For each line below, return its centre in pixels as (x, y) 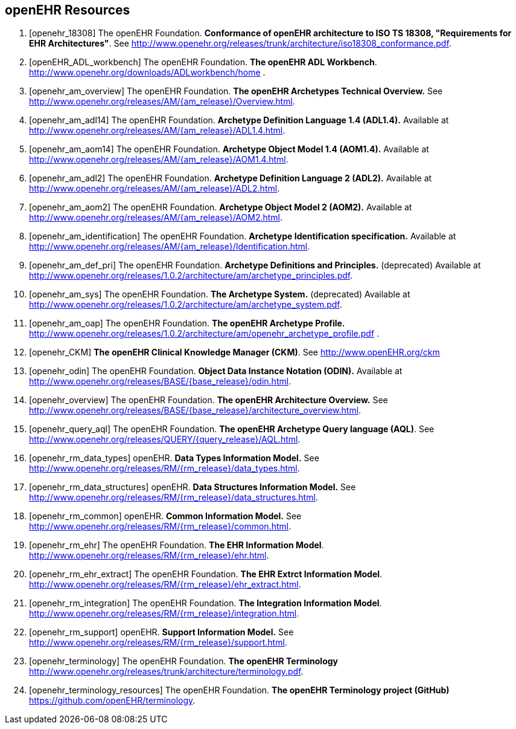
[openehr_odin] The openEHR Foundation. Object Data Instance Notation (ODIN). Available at (216, 371)
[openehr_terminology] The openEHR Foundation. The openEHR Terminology (183, 661)
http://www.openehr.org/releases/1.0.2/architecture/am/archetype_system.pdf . (186, 305)
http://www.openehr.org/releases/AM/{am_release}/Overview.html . (162, 102)
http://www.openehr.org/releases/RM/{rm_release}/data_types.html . (164, 468)
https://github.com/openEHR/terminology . (112, 701)
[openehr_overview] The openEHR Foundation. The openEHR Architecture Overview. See (209, 400)
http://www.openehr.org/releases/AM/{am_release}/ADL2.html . (154, 189)
